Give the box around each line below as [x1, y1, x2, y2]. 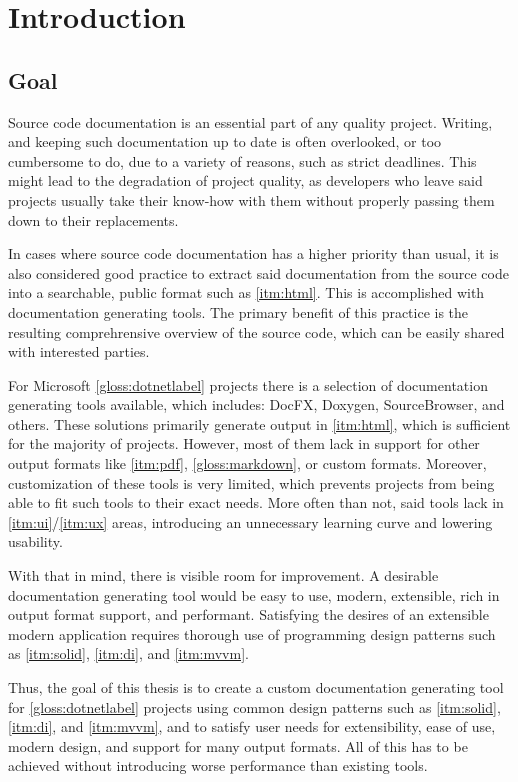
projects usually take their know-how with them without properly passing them [8, 189, 495, 210]
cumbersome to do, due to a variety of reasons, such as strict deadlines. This [8, 150, 477, 171]
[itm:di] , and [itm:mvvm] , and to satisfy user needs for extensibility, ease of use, [8, 716, 496, 737]
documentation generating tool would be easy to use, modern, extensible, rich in [8, 584, 500, 605]
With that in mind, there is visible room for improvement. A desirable [8, 565, 439, 586]
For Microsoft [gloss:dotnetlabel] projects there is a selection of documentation [8, 374, 488, 395]
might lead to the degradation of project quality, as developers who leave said [8, 170, 483, 191]
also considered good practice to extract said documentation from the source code [8, 262, 509, 283]
